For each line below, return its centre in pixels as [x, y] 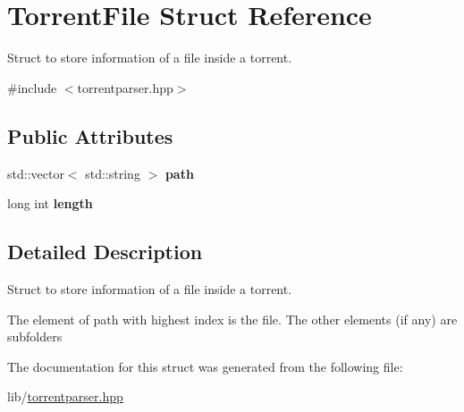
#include [32, 87]
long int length [50, 203]
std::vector [36, 173]
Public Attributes [90, 135]
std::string [113, 173]
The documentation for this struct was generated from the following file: [205, 366]
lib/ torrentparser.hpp [65, 396]
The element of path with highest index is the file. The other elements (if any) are [232, 319]
